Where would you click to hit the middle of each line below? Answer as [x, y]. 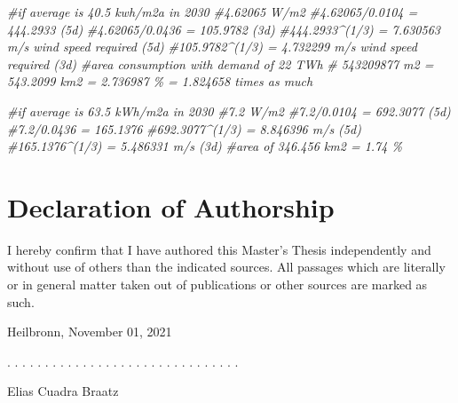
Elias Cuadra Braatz [63, 391]
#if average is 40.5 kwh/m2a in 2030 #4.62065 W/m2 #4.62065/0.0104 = [213, 12]
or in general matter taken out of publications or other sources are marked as [217, 284]
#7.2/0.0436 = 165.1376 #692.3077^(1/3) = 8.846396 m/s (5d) [184, 128]
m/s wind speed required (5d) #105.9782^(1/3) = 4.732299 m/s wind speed [212, 47]
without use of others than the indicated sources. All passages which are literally [226, 267]
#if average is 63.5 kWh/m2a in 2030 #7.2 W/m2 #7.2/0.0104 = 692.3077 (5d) [229, 111]
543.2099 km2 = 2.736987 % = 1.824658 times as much [160, 81]
